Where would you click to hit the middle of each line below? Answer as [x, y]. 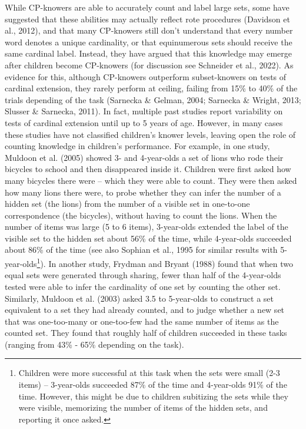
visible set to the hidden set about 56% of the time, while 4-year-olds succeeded [148, 238]
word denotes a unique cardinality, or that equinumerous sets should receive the [149, 42]
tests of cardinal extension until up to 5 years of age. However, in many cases [144, 122]
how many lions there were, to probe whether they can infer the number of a [143, 192]
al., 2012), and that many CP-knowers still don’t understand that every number [149, 30]
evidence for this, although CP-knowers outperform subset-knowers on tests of [146, 76]
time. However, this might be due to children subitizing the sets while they [153, 396]
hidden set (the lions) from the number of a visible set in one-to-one [127, 204]
